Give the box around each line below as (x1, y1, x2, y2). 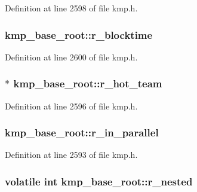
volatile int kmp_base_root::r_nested (5, 173, 193, 188)
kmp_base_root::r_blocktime (5, 27, 153, 42)
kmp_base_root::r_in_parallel (5, 125, 159, 140)
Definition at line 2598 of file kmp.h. (5, 2, 138, 14)
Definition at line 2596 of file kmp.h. (5, 99, 138, 112)
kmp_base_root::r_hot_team (13, 76, 162, 91)
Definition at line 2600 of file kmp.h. (5, 50, 138, 63)
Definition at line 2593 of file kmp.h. (5, 148, 138, 161)
